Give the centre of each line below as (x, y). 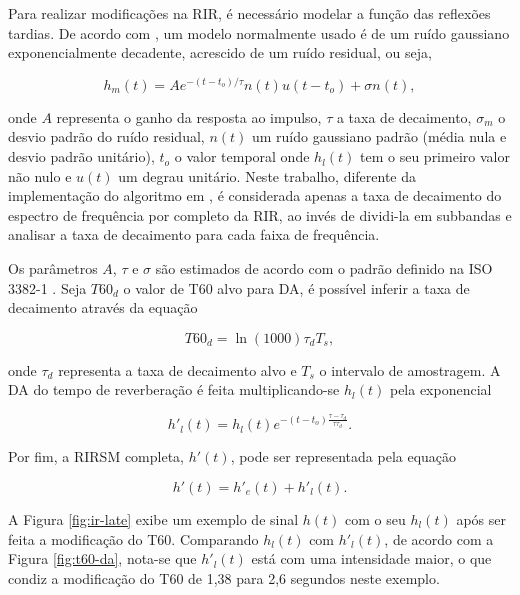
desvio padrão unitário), (81, 156)
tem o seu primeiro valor (435, 156)
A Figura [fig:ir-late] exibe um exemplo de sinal (153, 518)
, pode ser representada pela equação (343, 456)
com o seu (375, 518)
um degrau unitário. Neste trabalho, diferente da (267, 175)
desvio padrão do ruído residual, (106, 136)
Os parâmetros (53, 268)
